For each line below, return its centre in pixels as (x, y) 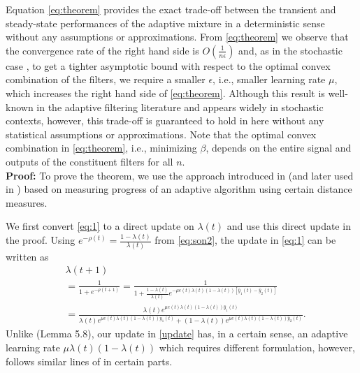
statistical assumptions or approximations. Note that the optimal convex (161, 134)
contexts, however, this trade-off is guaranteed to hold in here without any (165, 120)
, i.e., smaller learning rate (269, 79)
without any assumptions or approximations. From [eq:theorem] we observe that (177, 37)
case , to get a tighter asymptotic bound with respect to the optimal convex (168, 65)
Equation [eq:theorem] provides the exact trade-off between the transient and (171, 9)
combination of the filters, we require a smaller (106, 79)
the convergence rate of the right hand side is (102, 50)
